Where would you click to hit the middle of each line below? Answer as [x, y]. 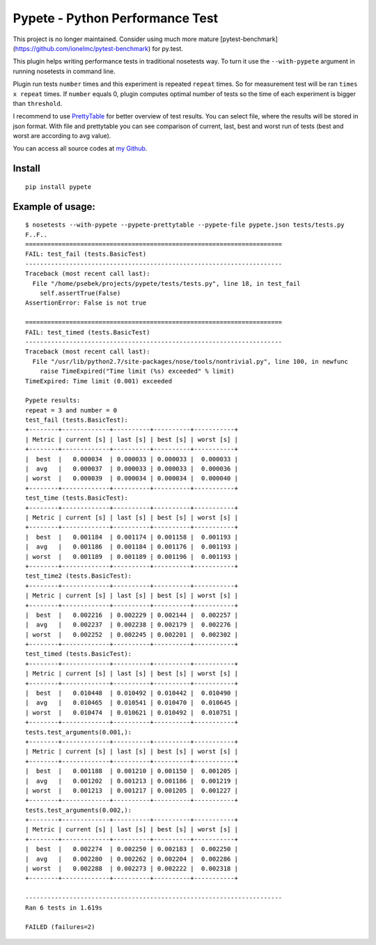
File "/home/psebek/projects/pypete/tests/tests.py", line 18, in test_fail [166, 283]
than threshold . [38, 103]
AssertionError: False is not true [86, 303]
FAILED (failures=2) [60, 927]
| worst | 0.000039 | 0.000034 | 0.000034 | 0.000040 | [132, 478]
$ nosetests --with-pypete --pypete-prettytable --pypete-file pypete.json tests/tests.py [185, 225]
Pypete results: [53, 400]
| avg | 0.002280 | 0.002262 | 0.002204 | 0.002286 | [132, 859]
